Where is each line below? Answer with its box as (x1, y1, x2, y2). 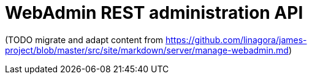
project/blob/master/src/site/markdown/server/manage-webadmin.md (5, 44, 289, 55)
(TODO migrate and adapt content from (5, 34, 164, 45)
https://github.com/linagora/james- (166, 34, 307, 45)
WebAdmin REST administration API (5, 2, 303, 23)
